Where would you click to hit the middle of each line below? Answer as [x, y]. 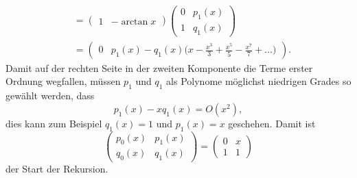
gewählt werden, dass [50, 96]
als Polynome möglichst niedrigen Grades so [259, 81]
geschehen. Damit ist [272, 123]
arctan [135, 22]
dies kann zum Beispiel [54, 123]
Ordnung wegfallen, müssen [63, 81]
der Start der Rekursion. [57, 169]
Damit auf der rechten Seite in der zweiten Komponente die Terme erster [159, 67]
